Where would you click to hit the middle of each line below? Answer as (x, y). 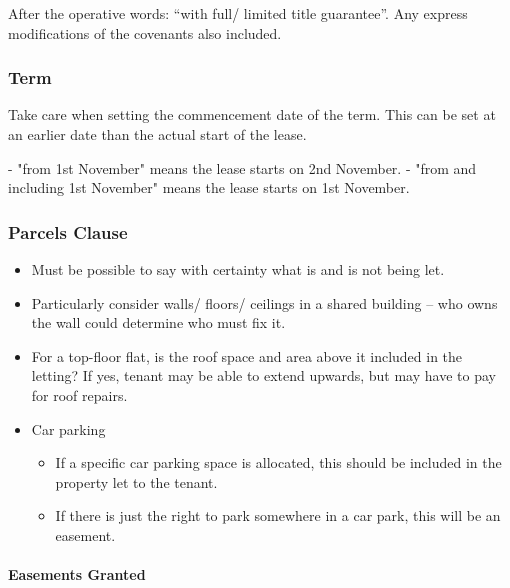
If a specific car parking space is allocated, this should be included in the (278, 462)
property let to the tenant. (136, 481)
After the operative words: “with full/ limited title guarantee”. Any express (238, 13)
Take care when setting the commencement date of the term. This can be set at (252, 114)
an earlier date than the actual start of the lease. (157, 134)
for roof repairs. (79, 394)
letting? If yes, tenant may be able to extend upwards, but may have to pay (263, 375)
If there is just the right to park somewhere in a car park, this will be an (278, 515)
